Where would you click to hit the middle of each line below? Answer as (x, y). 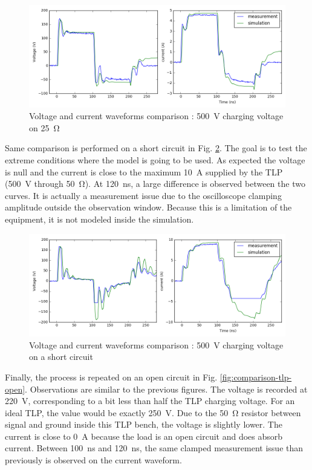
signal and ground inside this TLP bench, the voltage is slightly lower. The (144, 424)
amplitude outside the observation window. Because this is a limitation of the (148, 207)
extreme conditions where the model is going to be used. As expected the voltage (155, 159)
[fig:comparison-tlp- (256, 377)
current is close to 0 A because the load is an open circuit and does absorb (144, 436)
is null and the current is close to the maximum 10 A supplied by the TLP (144, 171)
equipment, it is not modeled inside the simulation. (99, 219)
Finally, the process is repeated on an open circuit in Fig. (111, 377)
